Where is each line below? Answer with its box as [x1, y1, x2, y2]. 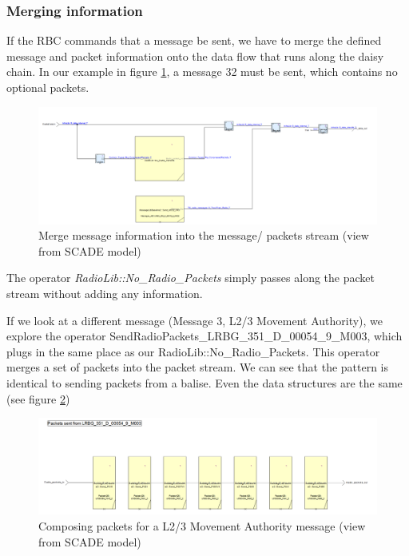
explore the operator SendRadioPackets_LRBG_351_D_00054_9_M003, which [6, 328, 403, 344]
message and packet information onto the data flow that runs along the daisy [6, 47, 384, 64]
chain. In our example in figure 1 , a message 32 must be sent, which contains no [6, 63, 398, 80]
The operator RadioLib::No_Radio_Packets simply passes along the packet [6, 269, 375, 286]
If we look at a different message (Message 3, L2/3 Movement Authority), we [6, 312, 383, 328]
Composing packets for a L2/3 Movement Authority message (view [38, 518, 366, 534]
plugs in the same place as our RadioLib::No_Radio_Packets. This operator [6, 343, 380, 359]
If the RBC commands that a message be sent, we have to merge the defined [6, 32, 382, 49]
